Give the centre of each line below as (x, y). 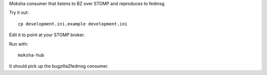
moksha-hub (31, 55)
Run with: (19, 44)
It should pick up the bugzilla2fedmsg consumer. (59, 66)
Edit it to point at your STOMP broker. (47, 35)
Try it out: (19, 13)
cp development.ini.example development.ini (73, 24)
